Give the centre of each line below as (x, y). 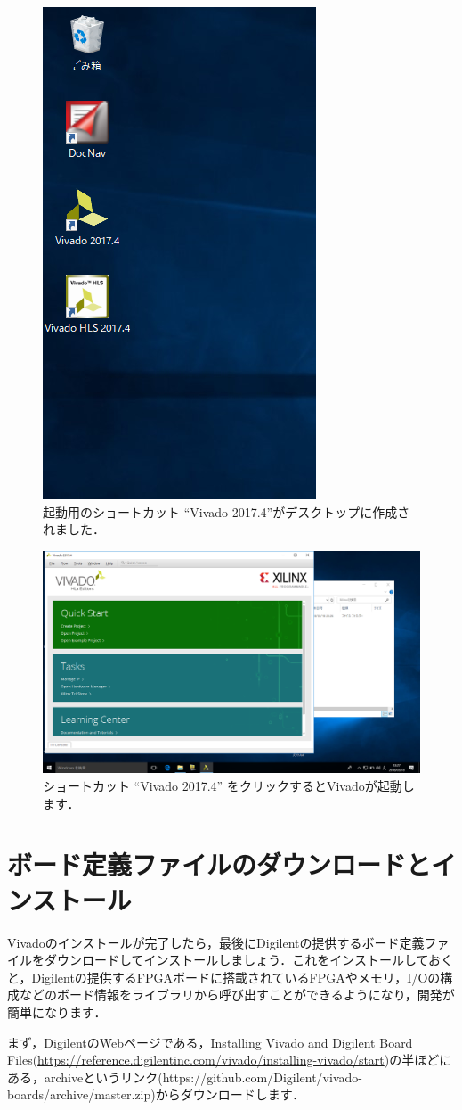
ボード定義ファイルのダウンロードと (219, 864)
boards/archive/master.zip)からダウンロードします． (156, 1094)
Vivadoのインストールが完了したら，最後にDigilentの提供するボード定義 (216, 942)
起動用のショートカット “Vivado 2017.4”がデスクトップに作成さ (227, 511)
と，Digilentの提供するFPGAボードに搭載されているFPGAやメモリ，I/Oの (224, 977)
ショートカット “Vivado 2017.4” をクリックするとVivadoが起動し (229, 786)
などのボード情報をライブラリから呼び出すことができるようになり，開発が (237, 995)
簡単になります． (57, 1011)
